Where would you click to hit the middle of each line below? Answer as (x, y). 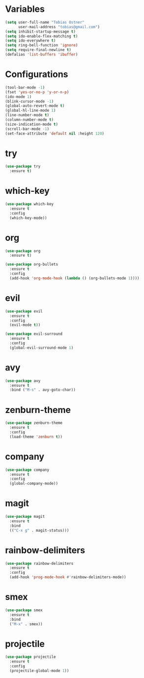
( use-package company (27, 470)
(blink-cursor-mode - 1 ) (29, 101)
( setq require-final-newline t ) (38, 50)
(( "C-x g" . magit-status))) (39, 530)
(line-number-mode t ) (27, 115)
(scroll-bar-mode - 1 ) (27, 129)
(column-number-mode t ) (29, 120)
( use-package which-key (29, 204)
